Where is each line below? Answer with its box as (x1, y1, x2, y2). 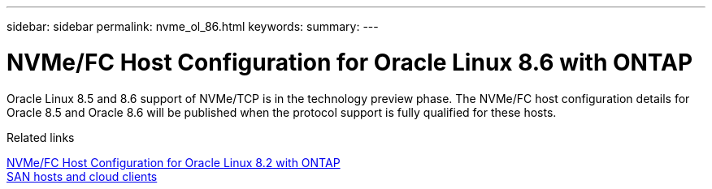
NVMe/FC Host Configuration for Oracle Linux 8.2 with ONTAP (7, 155, 341, 170)
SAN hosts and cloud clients (7, 169, 158, 183)
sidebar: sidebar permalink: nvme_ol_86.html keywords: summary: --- (7, 19, 379, 33)
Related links (7, 130, 75, 144)
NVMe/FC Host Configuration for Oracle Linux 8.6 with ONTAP (7, 48, 693, 76)
